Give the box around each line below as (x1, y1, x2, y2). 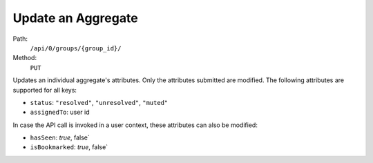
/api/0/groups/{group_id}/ (30, 44, 122, 52)
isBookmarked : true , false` (30, 143, 108, 151)
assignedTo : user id (30, 108, 90, 117)
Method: (12, 54, 37, 62)
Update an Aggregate (12, 10, 138, 26)
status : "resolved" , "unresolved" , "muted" (30, 98, 169, 106)
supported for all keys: (12, 86, 77, 94)
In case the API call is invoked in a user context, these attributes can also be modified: (12, 121, 258, 129)
